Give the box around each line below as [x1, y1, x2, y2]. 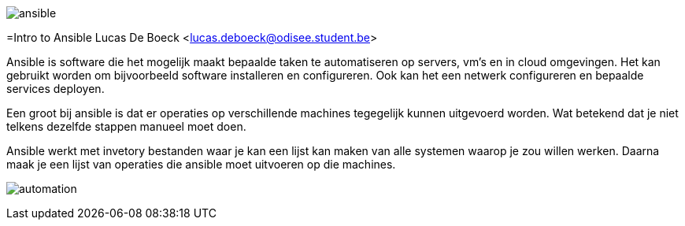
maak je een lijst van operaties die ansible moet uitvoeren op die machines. [6, 157, 396, 171]
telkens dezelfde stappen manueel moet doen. [6, 120, 246, 133]
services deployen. [6, 82, 105, 95]
